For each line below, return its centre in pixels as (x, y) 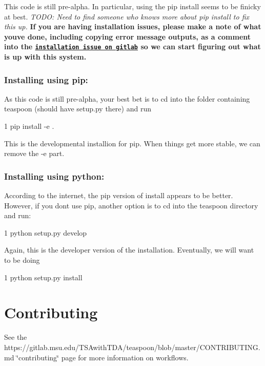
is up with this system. (45, 57)
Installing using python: (54, 176)
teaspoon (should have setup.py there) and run (78, 109)
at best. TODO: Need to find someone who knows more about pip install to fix (127, 16)
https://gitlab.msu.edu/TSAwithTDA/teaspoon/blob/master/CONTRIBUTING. (132, 347)
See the (16, 337)
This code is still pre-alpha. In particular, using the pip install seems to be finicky (132, 6)
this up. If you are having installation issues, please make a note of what (133, 26)
